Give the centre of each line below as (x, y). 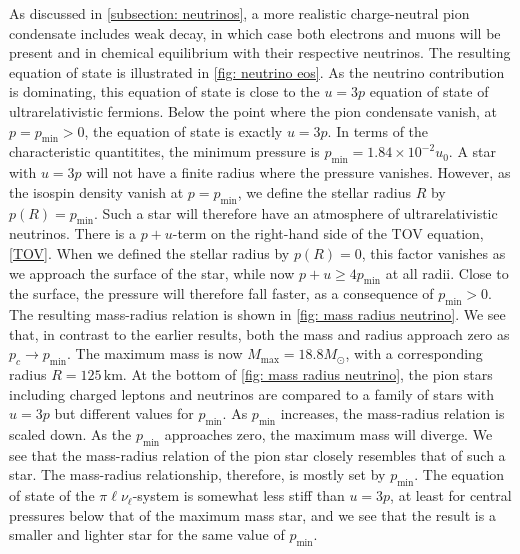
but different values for (124, 413)
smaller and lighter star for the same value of (147, 534)
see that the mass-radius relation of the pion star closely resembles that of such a (257, 454)
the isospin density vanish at (96, 191)
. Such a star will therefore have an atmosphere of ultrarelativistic (295, 212)
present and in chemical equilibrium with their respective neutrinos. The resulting (260, 52)
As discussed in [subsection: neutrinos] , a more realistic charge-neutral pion (239, 13)
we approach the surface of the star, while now (152, 272)
